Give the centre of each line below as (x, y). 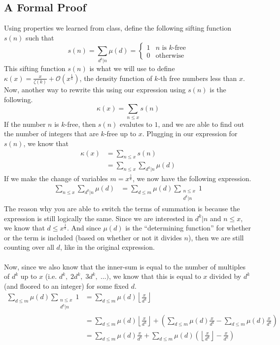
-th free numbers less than (197, 78)
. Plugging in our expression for (190, 134)
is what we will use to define (132, 68)
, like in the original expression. (107, 247)
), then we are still (216, 237)
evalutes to (136, 124)
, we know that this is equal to (155, 276)
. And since (84, 228)
